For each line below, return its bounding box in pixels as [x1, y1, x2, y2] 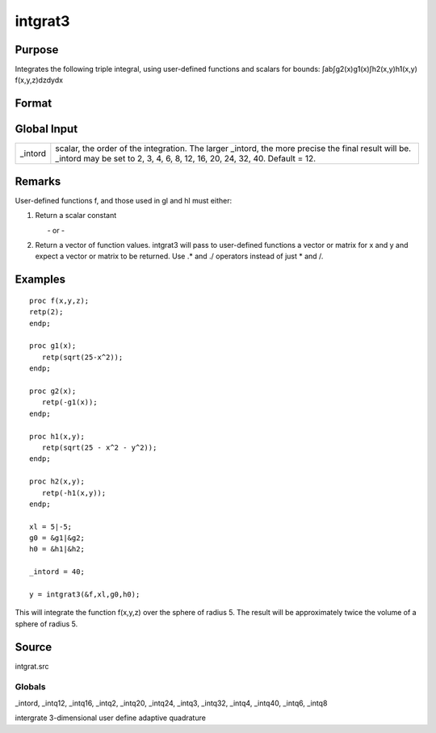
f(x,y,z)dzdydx [15, 75, 64, 85]
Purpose [15, 43, 59, 57]
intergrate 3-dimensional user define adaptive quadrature [15, 713, 206, 723]
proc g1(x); [29, 341, 77, 350]
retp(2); [29, 308, 64, 316]
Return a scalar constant [35, 211, 117, 220]
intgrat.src [15, 661, 49, 671]
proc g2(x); [29, 386, 77, 396]
